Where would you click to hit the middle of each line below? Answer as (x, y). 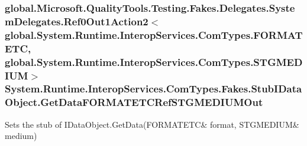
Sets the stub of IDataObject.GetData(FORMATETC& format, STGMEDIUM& (152, 124)
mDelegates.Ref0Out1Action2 (77, 21)
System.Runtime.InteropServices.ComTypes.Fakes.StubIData (153, 89)
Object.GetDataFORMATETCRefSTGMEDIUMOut (134, 102)
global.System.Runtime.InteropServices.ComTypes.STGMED (154, 62)
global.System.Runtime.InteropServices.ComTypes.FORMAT (154, 34)
